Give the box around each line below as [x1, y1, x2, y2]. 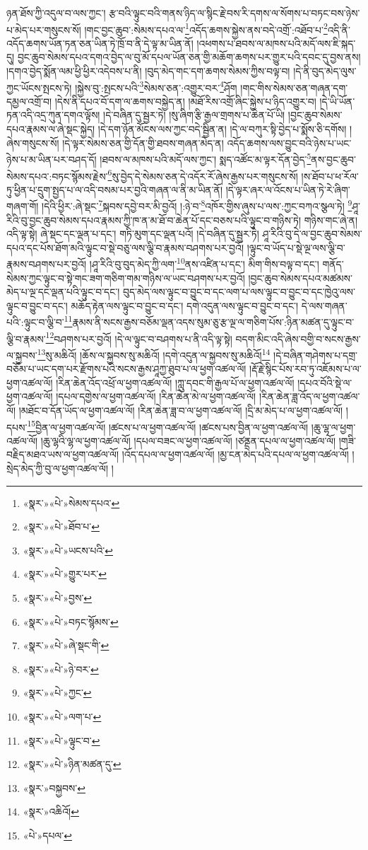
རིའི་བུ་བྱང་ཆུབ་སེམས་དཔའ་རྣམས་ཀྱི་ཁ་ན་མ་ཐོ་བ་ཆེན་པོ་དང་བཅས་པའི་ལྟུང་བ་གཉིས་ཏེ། [6, 212, 302, 227]
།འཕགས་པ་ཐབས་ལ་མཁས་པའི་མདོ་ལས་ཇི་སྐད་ [196, 35, 356, 50]
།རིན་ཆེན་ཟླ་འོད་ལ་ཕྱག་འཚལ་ [259, 389, 360, 404]
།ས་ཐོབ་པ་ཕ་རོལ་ [301, 168, 359, 183]
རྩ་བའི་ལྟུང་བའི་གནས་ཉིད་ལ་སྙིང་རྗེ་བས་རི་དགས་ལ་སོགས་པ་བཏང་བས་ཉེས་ [109, 6, 360, 20]
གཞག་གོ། [6, 199, 39, 213]
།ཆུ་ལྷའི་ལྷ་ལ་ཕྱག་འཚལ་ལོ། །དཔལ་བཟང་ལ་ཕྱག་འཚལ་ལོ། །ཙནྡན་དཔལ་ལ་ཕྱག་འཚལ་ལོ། [40, 433, 336, 448]
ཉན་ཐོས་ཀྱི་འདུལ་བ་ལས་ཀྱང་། [6, 6, 106, 20]
